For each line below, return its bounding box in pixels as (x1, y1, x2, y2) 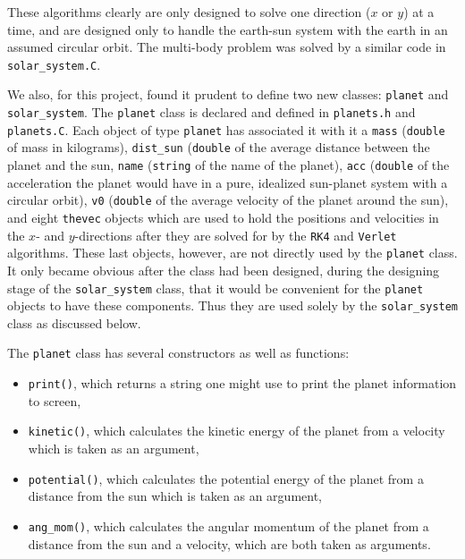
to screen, (28, 391, 81, 410)
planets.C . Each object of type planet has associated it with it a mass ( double (7, 120, 445, 139)
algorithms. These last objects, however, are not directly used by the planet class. (7, 243, 458, 262)
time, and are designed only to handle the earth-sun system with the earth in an (7, 20, 448, 38)
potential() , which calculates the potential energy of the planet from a (28, 469, 424, 487)
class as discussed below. (7, 313, 141, 332)
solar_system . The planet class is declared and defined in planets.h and (7, 103, 416, 122)
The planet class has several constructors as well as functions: (7, 343, 350, 362)
